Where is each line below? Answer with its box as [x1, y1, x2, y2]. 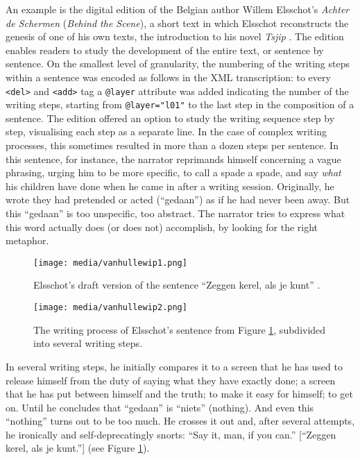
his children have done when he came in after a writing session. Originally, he [6, 178, 334, 193]
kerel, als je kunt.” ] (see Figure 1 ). [6, 441, 150, 455]
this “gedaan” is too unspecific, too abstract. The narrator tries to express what [6, 206, 345, 221]
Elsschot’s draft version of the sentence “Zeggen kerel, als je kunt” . [33, 278, 320, 292]
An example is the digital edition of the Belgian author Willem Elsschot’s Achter [6, 2, 350, 16]
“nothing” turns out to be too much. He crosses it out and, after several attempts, [6, 414, 355, 428]
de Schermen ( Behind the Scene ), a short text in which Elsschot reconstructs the [6, 15, 349, 30]
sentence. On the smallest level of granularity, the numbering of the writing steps [6, 56, 350, 71]
